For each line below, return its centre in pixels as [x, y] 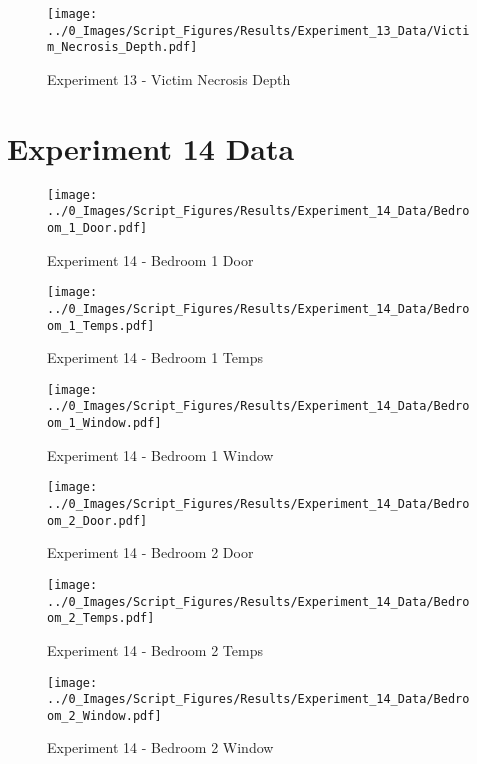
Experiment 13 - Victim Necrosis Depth [169, 78]
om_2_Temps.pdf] [101, 618]
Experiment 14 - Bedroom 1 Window [160, 454]
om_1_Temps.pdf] [101, 325]
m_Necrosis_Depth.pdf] [122, 47]
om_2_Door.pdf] [97, 520]
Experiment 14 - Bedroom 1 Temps [155, 357]
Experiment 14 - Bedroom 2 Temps [155, 649]
